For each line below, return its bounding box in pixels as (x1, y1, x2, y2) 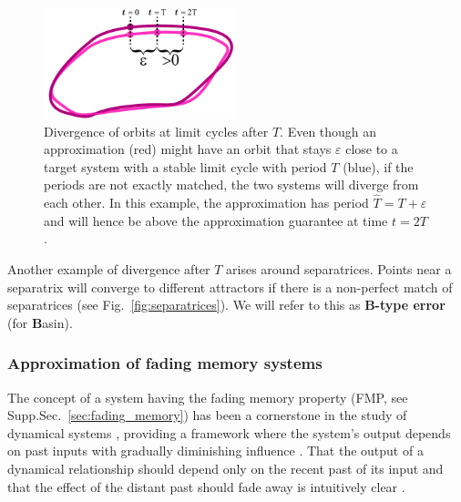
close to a (345, 139, 398, 159)
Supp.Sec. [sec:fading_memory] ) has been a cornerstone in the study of (7, 405, 407, 425)
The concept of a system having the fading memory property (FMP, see (7, 387, 408, 406)
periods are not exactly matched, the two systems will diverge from (44, 175, 419, 194)
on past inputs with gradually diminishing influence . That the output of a (7, 441, 424, 460)
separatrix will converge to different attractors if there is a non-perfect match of (7, 277, 453, 296)
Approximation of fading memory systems (7, 352, 323, 374)
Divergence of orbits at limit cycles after (44, 121, 269, 140)
